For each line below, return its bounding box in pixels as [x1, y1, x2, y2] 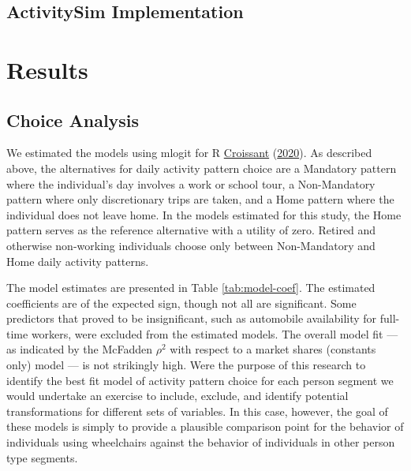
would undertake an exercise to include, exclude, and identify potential [6, 387, 349, 404]
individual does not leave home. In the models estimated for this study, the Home [6, 206, 402, 222]
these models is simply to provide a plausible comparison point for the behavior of [6, 418, 404, 435]
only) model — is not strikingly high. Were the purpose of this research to [6, 357, 366, 373]
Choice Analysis [6, 107, 140, 132]
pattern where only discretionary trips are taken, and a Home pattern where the [6, 191, 394, 207]
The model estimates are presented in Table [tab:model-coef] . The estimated [6, 279, 376, 296]
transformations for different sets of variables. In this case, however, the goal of [6, 402, 388, 419]
